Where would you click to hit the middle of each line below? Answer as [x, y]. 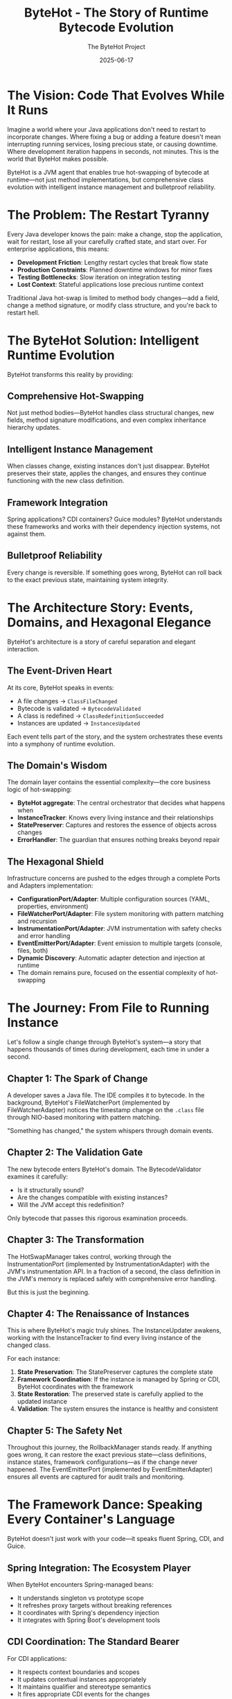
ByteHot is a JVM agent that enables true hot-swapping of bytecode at [108, 172]
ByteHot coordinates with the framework [75, 1387]
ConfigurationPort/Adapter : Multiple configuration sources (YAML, [113, 899]
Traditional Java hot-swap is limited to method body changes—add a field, [113, 298]
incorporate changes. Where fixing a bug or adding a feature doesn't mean [114, 137]
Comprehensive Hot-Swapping [75, 396]
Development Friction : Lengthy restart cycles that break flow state [113, 262]
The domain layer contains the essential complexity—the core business [109, 782]
